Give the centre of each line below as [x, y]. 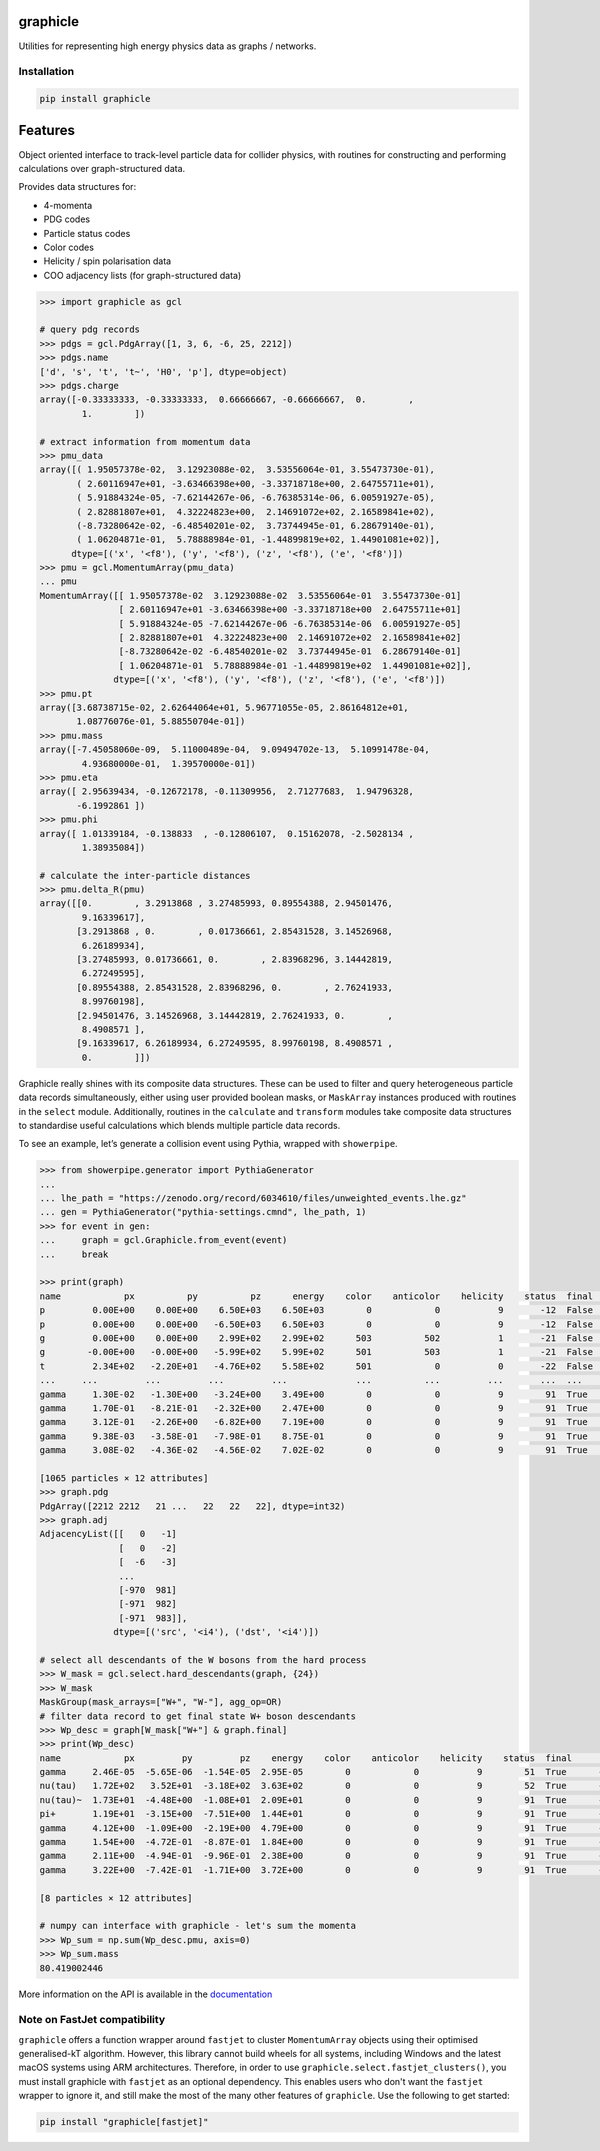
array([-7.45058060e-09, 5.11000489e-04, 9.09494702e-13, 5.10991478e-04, [234, 749]
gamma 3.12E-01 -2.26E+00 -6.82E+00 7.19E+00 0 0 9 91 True [314, 1422]
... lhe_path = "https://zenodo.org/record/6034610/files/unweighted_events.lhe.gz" [253, 1198]
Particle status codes [87, 233]
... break [74, 1254]
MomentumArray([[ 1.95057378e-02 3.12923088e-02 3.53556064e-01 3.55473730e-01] [250, 595]
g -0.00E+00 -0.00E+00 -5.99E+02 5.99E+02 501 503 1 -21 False [316, 1352]
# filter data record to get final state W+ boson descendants [198, 1716]
